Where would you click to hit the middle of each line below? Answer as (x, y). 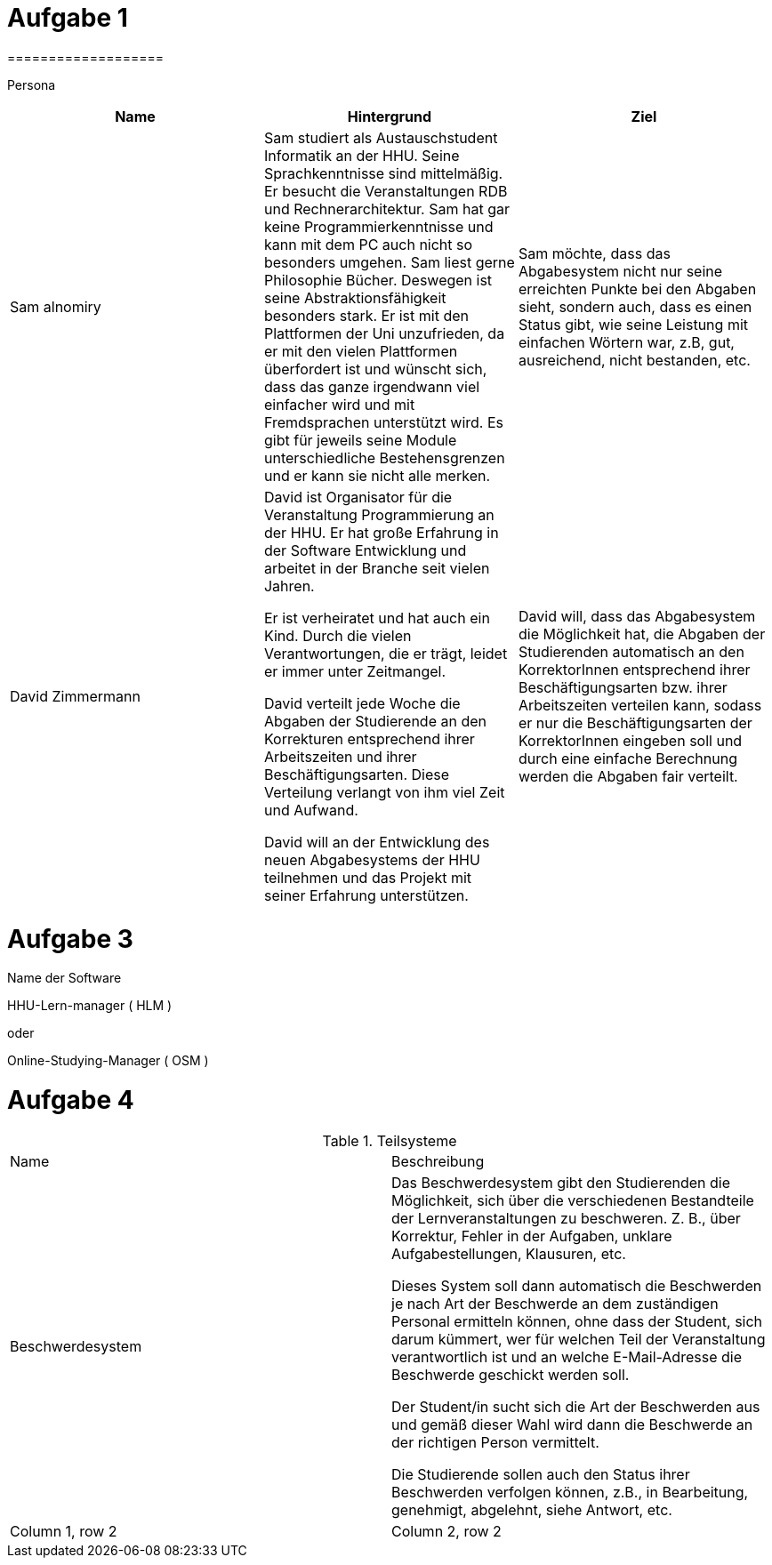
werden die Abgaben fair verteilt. (628, 776)
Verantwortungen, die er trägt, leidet (386, 653)
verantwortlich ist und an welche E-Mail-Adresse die (567, 1356)
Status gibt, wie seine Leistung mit (633, 324)
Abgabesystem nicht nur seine (620, 271)
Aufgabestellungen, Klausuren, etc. (509, 1253)
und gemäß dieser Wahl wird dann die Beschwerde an (572, 1424)
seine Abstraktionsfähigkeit (355, 297)
